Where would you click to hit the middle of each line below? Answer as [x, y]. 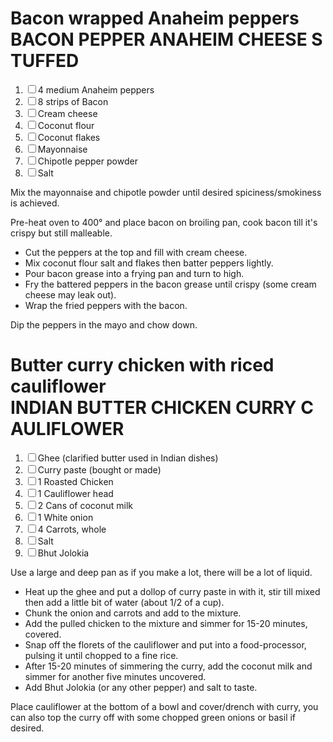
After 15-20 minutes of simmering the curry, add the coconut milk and [168, 666]
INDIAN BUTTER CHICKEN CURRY [153, 408]
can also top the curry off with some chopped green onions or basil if [153, 717]
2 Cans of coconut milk [85, 505]
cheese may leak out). [70, 294]
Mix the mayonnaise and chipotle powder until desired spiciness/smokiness [166, 192]
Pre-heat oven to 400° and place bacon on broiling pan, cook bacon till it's [164, 222]
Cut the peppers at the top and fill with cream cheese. [136, 252]
